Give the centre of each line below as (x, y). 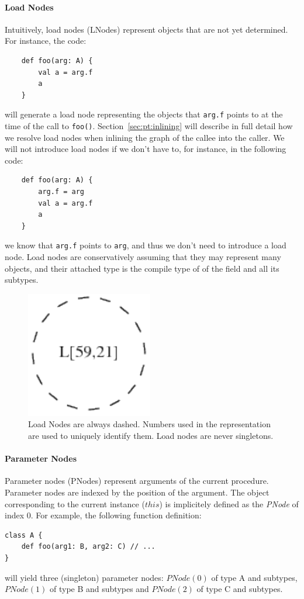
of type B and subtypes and (99, 589)
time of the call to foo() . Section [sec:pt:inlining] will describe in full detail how (149, 126)
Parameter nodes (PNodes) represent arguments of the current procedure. (137, 481)
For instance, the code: (46, 41)
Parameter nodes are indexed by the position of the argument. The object (137, 492)
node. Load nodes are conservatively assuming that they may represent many (143, 257)
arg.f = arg (61, 192)
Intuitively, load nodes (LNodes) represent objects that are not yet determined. (146, 29)
